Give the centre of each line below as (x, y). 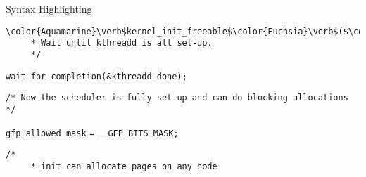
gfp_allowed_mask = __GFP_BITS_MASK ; (92, 133)
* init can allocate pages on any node (124, 166)
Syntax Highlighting (49, 8)
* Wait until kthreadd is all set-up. (121, 43)
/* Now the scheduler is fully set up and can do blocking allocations (177, 98)
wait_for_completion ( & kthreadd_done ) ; (96, 76)
